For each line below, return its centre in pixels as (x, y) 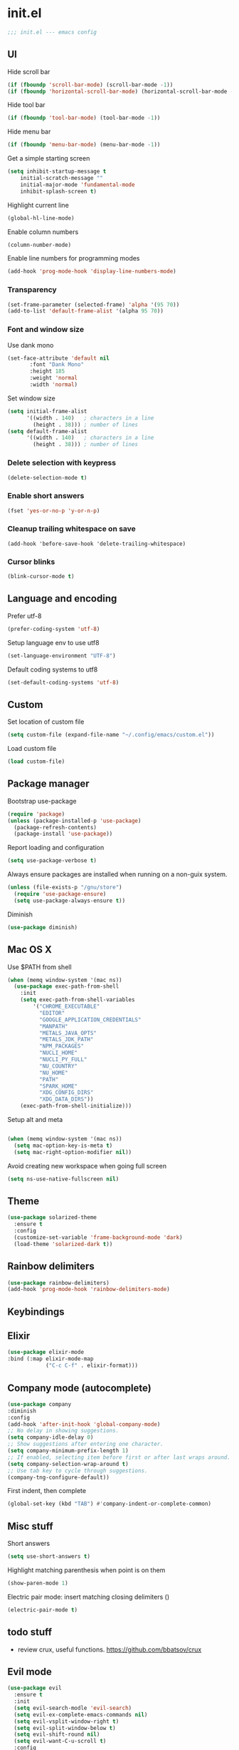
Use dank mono (31, 345)
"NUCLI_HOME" (58, 1053)
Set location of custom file (46, 722)
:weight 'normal (54, 378)
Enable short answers (46, 496)
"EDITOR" (52, 1013)
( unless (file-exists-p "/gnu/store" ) (65, 887)
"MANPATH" (54, 1026)
